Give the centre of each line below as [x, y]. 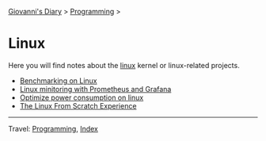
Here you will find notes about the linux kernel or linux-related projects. [124, 65]
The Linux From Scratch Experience [78, 105]
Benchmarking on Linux [58, 80]
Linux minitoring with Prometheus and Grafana [95, 89]
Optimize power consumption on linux [82, 97]
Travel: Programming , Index [53, 128]
